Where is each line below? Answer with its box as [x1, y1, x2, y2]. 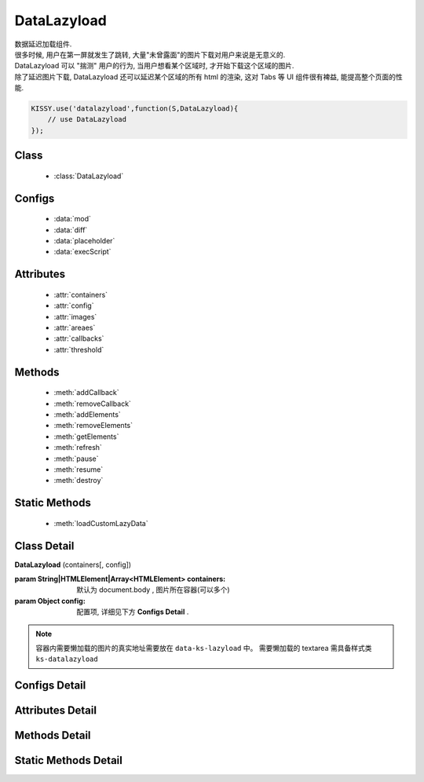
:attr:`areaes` [53, 323, 96, 333]
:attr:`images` [53, 312, 97, 321]
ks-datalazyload [35, 655, 98, 663]
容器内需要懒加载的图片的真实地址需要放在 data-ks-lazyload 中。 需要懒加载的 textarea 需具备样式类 [35, 644, 372, 652]
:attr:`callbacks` [53, 334, 104, 343]
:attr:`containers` [53, 290, 108, 299]
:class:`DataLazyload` [53, 171, 124, 181]
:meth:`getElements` [53, 432, 119, 441]
